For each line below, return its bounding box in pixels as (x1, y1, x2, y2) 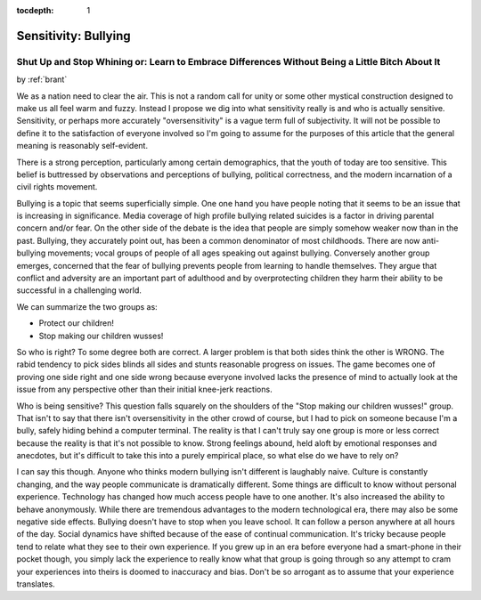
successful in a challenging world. (16, 285, 142, 296)
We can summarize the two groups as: (16, 301, 158, 312)
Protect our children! (38, 318, 115, 328)
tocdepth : (16, 5, 54, 15)
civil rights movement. (16, 182, 98, 192)
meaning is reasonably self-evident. (16, 141, 149, 151)
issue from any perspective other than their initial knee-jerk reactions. (16, 384, 273, 395)
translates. (16, 579, 55, 589)
